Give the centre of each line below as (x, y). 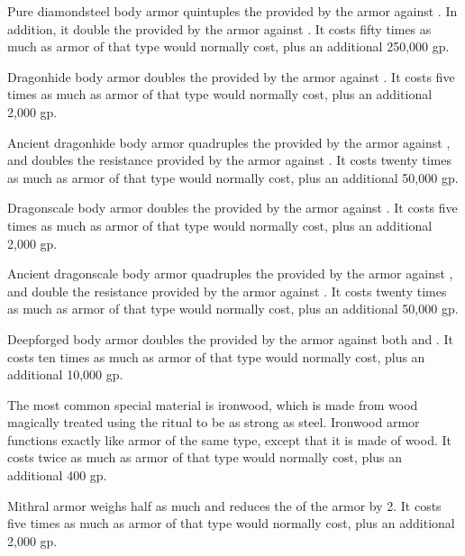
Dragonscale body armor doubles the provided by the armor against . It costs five (232, 208)
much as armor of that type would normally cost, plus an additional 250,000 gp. (228, 46)
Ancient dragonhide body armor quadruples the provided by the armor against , (229, 142)
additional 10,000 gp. (65, 374)
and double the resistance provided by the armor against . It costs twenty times (227, 291)
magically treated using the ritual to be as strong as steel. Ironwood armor (214, 422)
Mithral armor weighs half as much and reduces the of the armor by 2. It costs (224, 505)
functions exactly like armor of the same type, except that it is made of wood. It (229, 439)
